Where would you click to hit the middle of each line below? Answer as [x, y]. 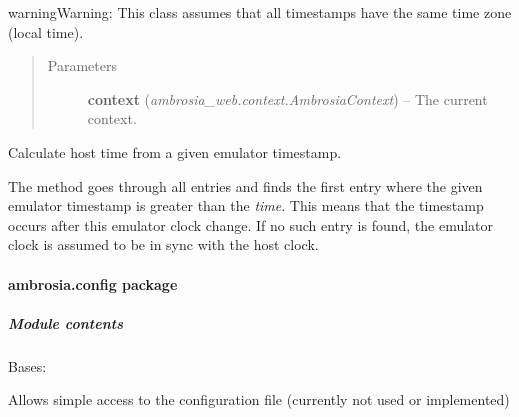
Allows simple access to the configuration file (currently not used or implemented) [259, 399]
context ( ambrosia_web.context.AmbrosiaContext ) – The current [287, 98]
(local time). [46, 31]
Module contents [65, 322]
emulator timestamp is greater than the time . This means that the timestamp [246, 205]
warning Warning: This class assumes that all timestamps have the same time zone [260, 12]
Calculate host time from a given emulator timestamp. [175, 151]
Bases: [27, 365]
